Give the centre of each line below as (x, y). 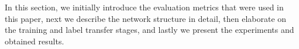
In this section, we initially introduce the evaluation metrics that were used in (144, 7)
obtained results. (35, 41)
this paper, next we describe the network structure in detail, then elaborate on (146, 18)
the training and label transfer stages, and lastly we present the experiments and (149, 30)
